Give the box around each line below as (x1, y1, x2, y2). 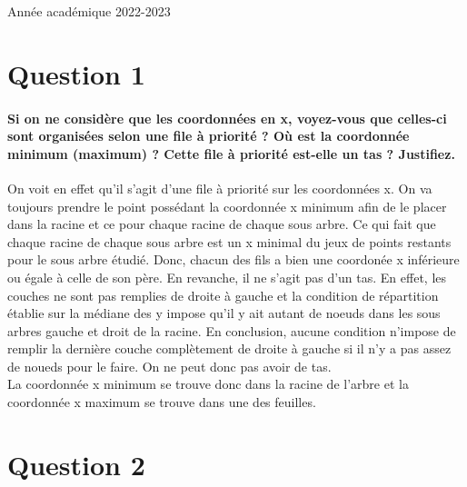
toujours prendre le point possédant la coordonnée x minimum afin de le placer (7, 196, 447, 215)
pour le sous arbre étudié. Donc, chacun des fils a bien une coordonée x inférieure (7, 250, 460, 269)
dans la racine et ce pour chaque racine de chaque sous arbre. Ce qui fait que (7, 214, 436, 234)
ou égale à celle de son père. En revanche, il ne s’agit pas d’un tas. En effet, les (7, 267, 447, 286)
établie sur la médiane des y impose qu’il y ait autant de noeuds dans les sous (7, 303, 441, 323)
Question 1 (7, 55, 145, 92)
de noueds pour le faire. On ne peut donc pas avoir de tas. (7, 356, 332, 375)
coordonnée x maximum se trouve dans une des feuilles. (7, 393, 316, 412)
